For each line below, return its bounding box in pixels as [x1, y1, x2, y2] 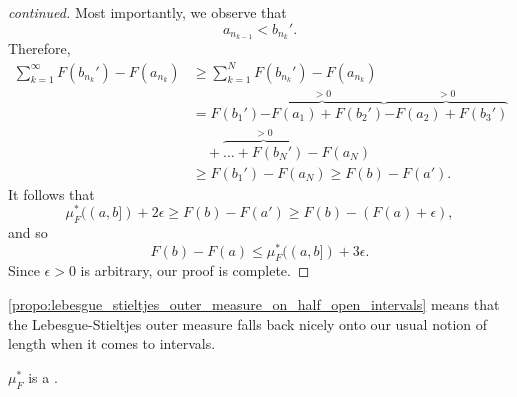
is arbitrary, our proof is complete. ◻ [80, 260, 310, 281]
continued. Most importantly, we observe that [8, 2, 287, 22]
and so [8, 222, 48, 243]
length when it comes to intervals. [8, 333, 216, 354]
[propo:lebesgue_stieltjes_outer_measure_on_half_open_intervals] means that [8, 294, 500, 315]
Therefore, [8, 38, 71, 59]
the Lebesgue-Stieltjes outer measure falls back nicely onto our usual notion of [8, 313, 488, 334]
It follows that [8, 183, 95, 204]
